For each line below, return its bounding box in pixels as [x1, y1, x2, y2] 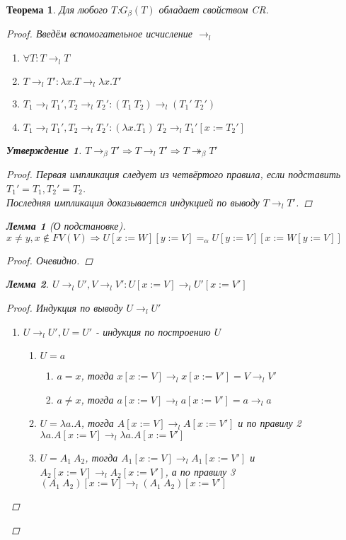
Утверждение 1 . [6, 142, 82, 157]
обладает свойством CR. [158, 2, 269, 16]
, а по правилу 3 [165, 464, 236, 479]
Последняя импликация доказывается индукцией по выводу [6, 194, 260, 209]
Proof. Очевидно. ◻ [6, 252, 93, 267]
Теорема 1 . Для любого [6, 2, 108, 16]
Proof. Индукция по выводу [6, 300, 123, 315]
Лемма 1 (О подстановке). [6, 218, 126, 233]
